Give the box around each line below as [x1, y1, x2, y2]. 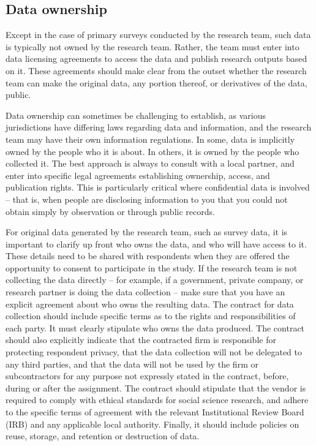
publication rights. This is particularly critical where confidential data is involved [6, 181, 310, 194]
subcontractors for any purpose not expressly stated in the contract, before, [6, 369, 289, 382]
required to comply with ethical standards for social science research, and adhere [6, 393, 309, 406]
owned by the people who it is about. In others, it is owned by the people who [6, 145, 299, 157]
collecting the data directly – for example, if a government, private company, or [6, 273, 304, 286]
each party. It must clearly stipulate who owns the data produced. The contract [6, 321, 305, 334]
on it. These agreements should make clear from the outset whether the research [6, 64, 307, 77]
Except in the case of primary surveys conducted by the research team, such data [6, 28, 311, 41]
